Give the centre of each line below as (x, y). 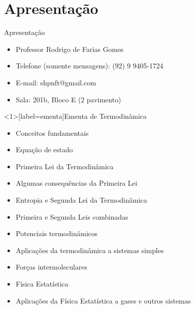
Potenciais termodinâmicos (57, 233)
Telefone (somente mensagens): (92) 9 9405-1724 (90, 66)
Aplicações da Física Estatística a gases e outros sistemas (103, 300)
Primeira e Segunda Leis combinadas (72, 216)
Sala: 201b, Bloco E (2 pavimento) (68, 99)
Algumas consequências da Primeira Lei (77, 183)
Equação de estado (44, 150)
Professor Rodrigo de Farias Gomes (70, 49)
